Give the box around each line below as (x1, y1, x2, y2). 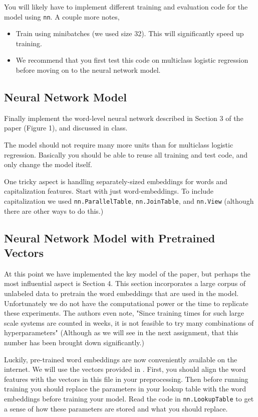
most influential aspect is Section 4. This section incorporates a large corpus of (4, 278, 246, 289)
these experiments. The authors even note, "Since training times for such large (4, 308, 244, 318)
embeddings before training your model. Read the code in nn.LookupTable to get (4, 393, 254, 403)
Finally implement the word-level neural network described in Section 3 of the (4, 112, 243, 123)
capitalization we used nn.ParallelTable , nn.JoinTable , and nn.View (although (4, 195, 254, 206)
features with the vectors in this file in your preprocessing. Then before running (4, 373, 248, 384)
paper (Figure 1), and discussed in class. (4, 122, 128, 133)
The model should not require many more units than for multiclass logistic (4, 140, 233, 150)
